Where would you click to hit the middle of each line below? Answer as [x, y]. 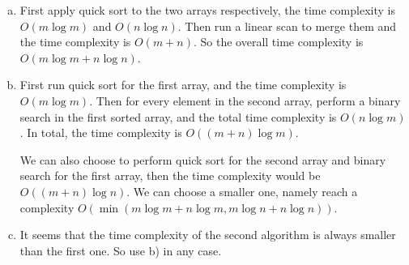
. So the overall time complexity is [279, 42]
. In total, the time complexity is [101, 132]
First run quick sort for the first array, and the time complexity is [183, 85]
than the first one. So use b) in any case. [121, 250]
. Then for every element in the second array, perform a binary [245, 100]
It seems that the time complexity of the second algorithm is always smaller [208, 235]
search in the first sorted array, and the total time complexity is [178, 116]
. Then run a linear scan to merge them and [287, 26]
